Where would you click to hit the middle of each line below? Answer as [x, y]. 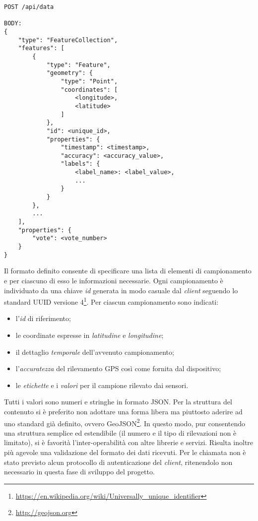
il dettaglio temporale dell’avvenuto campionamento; [95, 352]
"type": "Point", [89, 81]
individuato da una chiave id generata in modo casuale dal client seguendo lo [121, 290]
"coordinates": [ [89, 90]
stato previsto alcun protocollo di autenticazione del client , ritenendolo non [118, 462]
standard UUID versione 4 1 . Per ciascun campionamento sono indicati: [111, 301]
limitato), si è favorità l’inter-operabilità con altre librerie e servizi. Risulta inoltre [129, 442]
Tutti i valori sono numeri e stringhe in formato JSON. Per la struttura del [118, 402]
